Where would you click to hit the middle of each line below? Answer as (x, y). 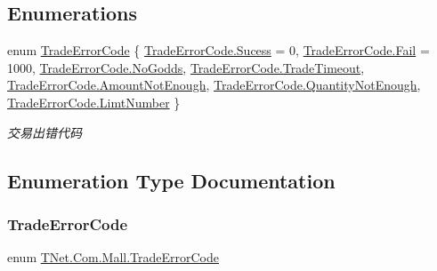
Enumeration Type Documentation (171, 180)
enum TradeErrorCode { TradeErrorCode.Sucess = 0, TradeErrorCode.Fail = (218, 50)
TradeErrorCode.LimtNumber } (94, 102)
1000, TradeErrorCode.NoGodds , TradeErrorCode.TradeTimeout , (186, 67)
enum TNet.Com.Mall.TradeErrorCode (113, 257)
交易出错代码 (45, 132)
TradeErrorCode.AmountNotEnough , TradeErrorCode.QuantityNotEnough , (214, 85)
